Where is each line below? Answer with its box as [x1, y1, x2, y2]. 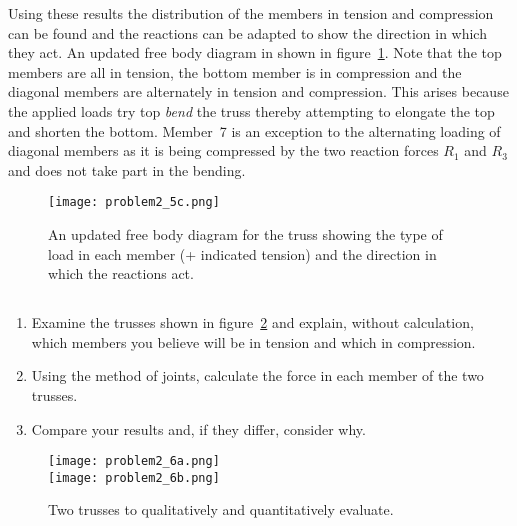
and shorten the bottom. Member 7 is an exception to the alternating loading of [8, 120, 501, 141]
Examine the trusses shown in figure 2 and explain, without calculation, [31, 312, 474, 333]
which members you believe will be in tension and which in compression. [31, 331, 476, 352]
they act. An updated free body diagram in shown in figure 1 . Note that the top [8, 42, 502, 63]
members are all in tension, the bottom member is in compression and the [8, 61, 462, 82]
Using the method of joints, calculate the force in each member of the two [31, 365, 484, 386]
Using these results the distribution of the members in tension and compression [8, 3, 494, 23]
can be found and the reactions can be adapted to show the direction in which [8, 22, 487, 43]
